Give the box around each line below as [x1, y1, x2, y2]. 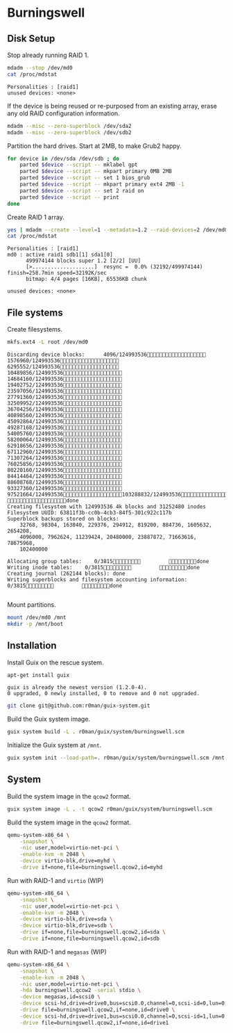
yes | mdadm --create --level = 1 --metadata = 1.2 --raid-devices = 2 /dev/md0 [7, 226, 228, 234]
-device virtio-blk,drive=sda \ [19, 916, 113, 922]
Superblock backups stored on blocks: [7, 515, 119, 522]
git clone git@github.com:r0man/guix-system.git [7, 702, 150, 710]
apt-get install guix [7, 672, 70, 678]
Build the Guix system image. [7, 715, 91, 724]
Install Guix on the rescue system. [7, 658, 104, 667]
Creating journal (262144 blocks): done [7, 570, 126, 577]
